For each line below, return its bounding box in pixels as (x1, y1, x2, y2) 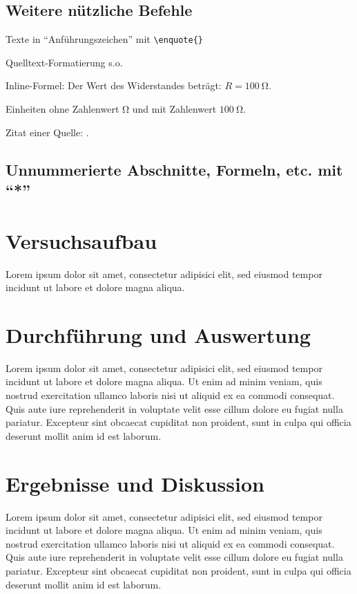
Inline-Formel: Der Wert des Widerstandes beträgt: (6, 78, 222, 93)
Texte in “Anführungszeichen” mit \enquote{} (6, 32, 203, 46)
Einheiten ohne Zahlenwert (6, 102, 119, 116)
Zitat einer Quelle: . (6, 124, 89, 139)
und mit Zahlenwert (132, 102, 217, 116)
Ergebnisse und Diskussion (6, 469, 264, 497)
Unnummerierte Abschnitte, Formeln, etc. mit (6, 158, 343, 180)
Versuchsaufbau (6, 226, 157, 254)
